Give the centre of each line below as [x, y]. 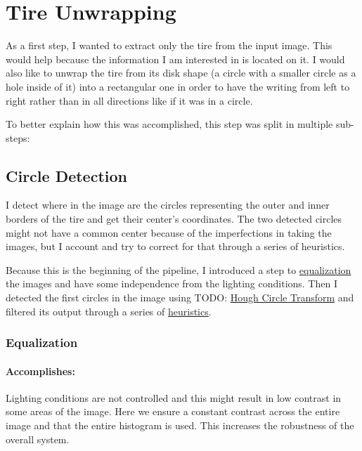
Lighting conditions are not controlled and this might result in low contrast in [174, 397]
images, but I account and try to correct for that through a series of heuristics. [175, 246]
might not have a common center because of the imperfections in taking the [169, 232]
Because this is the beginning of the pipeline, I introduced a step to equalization [179, 269]
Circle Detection [66, 175]
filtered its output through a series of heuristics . [109, 311]
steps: [18, 137]
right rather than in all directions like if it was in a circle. [129, 100]
